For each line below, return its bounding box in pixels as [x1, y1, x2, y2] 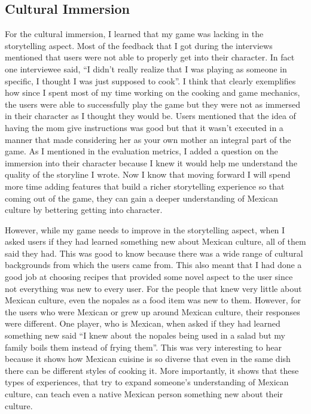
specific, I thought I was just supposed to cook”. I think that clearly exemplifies [5, 74, 296, 87]
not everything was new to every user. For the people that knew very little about [5, 282, 302, 294]
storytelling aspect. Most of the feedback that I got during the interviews [5, 39, 273, 51]
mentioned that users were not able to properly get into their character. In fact [5, 51, 295, 63]
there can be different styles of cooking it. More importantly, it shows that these [5, 364, 299, 376]
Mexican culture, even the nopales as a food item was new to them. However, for [5, 294, 301, 306]
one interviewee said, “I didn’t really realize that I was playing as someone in [5, 62, 287, 75]
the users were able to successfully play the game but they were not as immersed [5, 98, 301, 110]
